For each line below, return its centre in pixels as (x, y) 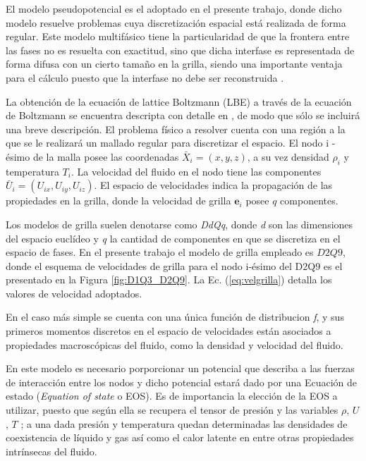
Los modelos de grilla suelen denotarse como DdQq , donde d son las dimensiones (179, 224)
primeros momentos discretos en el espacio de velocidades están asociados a (169, 331)
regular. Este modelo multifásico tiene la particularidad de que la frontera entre (178, 36)
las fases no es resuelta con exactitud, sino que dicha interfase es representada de (180, 50)
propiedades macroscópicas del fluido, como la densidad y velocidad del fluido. (175, 344)
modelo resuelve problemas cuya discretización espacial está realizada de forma (176, 22)
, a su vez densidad (288, 156)
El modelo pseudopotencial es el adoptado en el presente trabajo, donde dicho (174, 8)
